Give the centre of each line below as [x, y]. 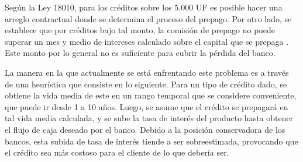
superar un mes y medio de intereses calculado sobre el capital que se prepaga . [147, 41]
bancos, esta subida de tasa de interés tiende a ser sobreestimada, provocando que [151, 141]
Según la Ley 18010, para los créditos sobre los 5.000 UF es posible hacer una [144, 7]
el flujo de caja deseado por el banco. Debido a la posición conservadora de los [145, 129]
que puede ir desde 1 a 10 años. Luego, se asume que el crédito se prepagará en [147, 106]
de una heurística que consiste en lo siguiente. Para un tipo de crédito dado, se [146, 84]
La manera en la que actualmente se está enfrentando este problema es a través [147, 72]
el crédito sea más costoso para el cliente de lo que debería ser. [117, 152]
